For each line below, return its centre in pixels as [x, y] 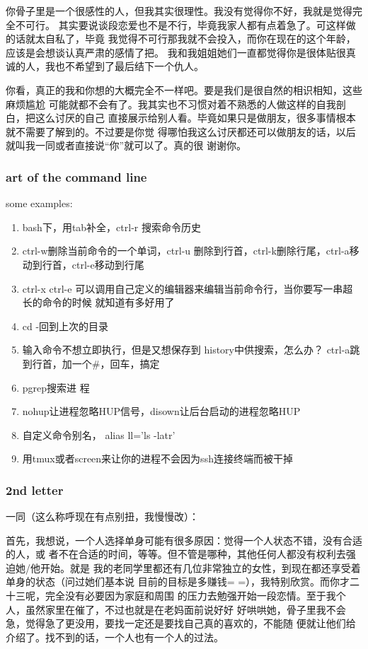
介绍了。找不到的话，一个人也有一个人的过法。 [115, 637]
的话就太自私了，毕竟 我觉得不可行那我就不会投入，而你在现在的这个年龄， [181, 39]
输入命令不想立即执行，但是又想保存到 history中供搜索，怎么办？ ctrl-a [186, 350]
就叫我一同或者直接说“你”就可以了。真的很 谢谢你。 [126, 145]
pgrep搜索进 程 [56, 387]
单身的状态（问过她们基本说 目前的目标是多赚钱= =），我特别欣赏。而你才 [178, 581]
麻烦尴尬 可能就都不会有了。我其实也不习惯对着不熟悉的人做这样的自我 [171, 104]
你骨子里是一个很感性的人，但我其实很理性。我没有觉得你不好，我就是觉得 [179, 11]
